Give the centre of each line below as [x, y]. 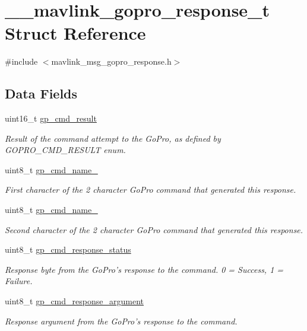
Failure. [19, 281]
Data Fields [41, 93]
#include [21, 61]
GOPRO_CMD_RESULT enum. [65, 150]
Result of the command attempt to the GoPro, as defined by [113, 138]
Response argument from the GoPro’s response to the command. [121, 321]
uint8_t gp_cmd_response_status [68, 249]
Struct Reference [75, 33]
